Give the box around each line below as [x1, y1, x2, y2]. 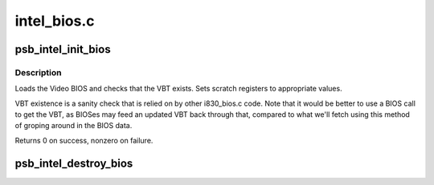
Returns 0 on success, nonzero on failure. [14, 135, 154, 145]
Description [14, 66, 62, 78]
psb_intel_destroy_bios [14, 156, 133, 170]
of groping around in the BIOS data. [14, 121, 133, 131]
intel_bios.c [14, 12, 95, 30]
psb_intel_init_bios [14, 42, 112, 56]
